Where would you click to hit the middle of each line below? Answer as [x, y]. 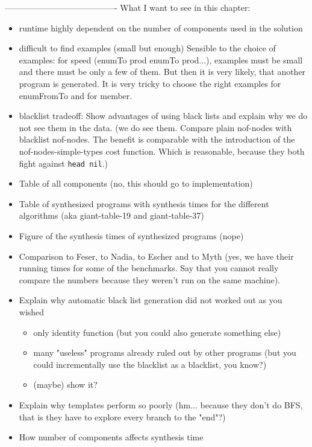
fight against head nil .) [64, 163]
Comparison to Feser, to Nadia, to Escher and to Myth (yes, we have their [156, 256]
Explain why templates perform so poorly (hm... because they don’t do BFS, [161, 404]
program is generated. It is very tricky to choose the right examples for [150, 83]
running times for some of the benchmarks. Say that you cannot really [149, 268]
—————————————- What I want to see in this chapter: [128, 7]
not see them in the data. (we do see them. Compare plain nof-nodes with [155, 127]
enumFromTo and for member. [76, 95]
